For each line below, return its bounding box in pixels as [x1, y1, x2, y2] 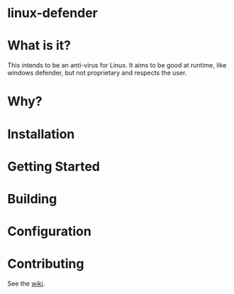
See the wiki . [7, 279, 45, 288]
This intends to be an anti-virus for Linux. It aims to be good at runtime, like [7, 61, 227, 70]
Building [7, 190, 57, 207]
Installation [7, 126, 75, 142]
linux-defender [7, 5, 98, 21]
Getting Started [7, 158, 101, 175]
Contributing [7, 256, 84, 272]
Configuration [7, 224, 92, 239]
